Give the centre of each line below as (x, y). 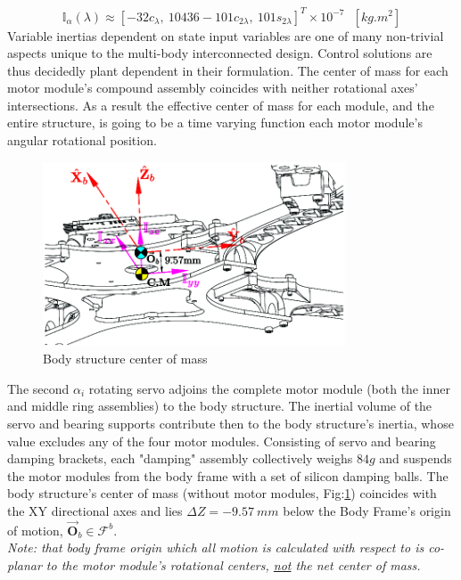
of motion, (35, 530)
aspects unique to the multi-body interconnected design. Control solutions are (220, 53)
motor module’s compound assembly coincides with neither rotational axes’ (213, 88)
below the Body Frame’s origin (367, 510)
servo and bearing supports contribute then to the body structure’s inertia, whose (230, 423)
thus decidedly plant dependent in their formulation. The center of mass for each (228, 70)
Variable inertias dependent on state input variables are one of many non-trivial (226, 35)
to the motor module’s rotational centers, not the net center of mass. (233, 564)
